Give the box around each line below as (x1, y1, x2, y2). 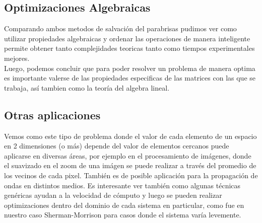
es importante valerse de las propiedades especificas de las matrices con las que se (4, 72, 255, 83)
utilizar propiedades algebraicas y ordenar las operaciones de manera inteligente (4, 33, 250, 43)
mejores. (4, 52, 30, 63)
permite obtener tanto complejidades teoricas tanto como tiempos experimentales (4, 43, 255, 53)
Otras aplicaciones (4, 107, 101, 122)
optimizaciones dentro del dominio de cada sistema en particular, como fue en (4, 199, 244, 210)
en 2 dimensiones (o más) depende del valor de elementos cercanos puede (4, 140, 229, 151)
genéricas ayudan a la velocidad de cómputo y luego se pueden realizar (4, 190, 222, 200)
